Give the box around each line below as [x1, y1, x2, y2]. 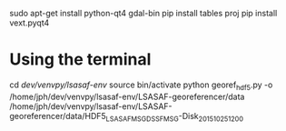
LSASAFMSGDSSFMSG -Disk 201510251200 [105, 110, 243, 124]
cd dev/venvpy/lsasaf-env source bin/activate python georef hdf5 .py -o [9, 79, 273, 92]
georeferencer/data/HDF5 [9, 110, 106, 121]
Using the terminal [9, 49, 152, 70]
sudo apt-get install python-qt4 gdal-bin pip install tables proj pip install [9, 8, 278, 18]
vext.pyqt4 [9, 17, 50, 28]
